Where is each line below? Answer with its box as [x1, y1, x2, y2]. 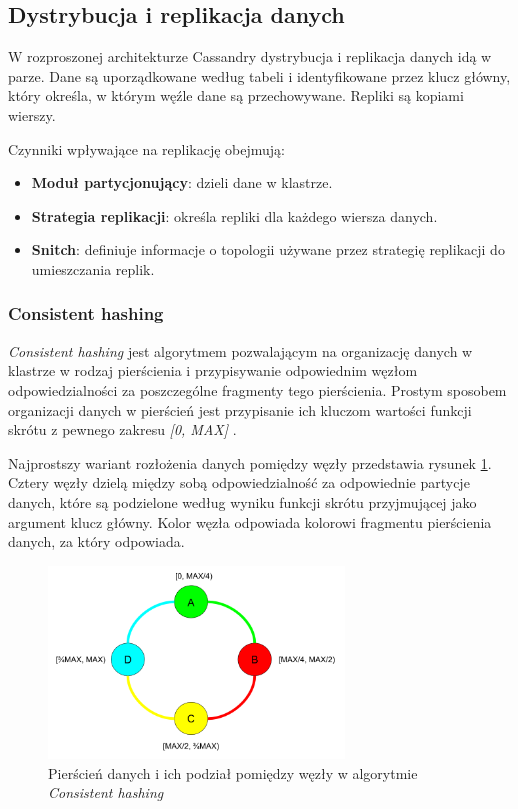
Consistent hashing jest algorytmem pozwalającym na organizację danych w [8, 340, 473, 361]
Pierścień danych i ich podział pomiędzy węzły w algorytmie [48, 762, 418, 783]
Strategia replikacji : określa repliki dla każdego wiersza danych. [31, 205, 438, 226]
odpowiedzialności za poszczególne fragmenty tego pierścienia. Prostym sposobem [8, 379, 507, 400]
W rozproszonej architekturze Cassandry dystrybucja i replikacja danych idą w [8, 46, 492, 67]
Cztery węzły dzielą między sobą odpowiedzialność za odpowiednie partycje [8, 472, 470, 493]
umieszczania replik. [31, 258, 155, 279]
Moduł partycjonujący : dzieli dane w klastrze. [31, 172, 333, 193]
